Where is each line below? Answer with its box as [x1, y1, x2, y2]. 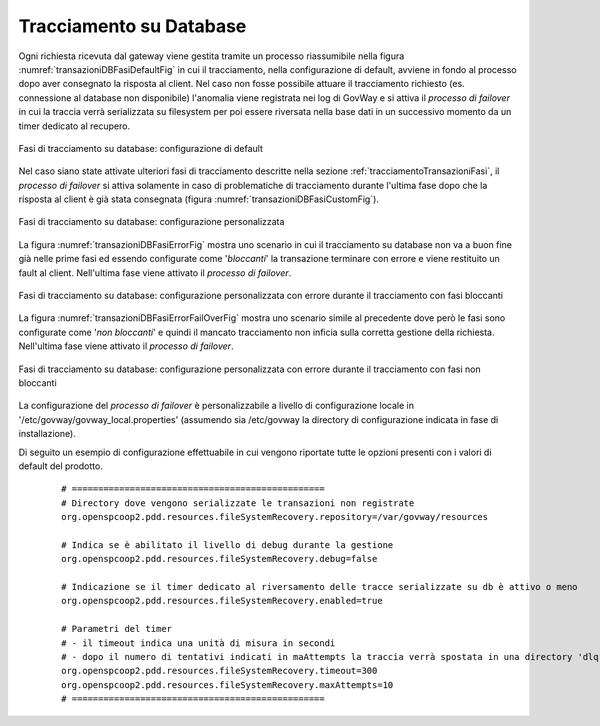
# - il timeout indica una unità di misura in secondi [61, 637, 336, 649]
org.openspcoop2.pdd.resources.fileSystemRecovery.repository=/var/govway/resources [61, 511, 489, 523]
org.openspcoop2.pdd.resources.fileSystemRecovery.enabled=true [61, 595, 384, 607]
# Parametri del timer [61, 623, 173, 635]
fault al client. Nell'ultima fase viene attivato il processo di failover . [18, 266, 292, 279]
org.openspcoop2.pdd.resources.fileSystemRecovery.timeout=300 [61, 665, 378, 677]
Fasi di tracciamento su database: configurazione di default [18, 142, 264, 154]
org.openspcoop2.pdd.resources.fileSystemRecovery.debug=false [61, 553, 378, 565]
